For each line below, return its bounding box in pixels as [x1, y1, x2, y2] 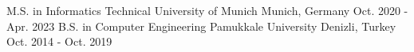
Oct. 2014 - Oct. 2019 [6, 33, 112, 50]
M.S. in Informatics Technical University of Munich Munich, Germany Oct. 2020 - [6, 2, 408, 18]
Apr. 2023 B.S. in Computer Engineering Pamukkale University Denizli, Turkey [6, 17, 396, 34]
